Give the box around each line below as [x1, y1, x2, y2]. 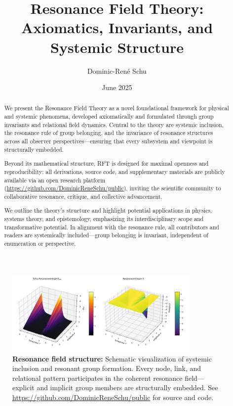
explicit [12, 382, 35, 393]
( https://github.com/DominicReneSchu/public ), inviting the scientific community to [4, 184, 221, 192]
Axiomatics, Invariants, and [21, 17, 213, 38]
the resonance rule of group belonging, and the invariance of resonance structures [4, 129, 213, 137]
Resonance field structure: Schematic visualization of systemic [12, 353, 212, 363]
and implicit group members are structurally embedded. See [37, 382, 218, 393]
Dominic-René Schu [87, 65, 147, 76]
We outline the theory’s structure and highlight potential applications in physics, [4, 206, 212, 215]
